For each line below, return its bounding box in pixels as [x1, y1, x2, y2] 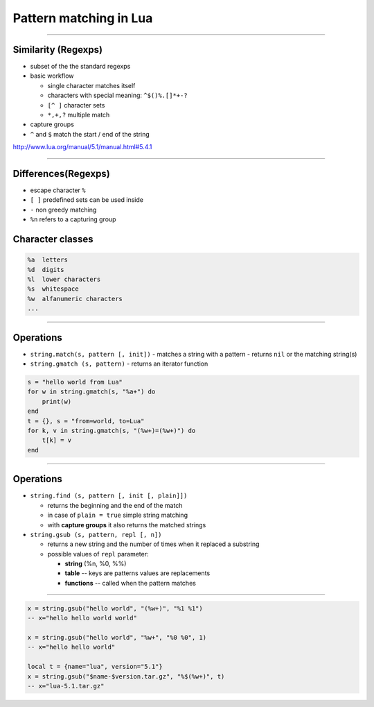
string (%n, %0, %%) [64, 559, 127, 568]
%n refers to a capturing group [30, 215, 116, 223]
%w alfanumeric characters [27, 295, 123, 303]
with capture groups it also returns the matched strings [47, 520, 206, 529]
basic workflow [30, 71, 74, 80]
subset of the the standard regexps [30, 62, 131, 71]
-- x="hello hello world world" [27, 614, 138, 622]
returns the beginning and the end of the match [47, 501, 183, 509]
